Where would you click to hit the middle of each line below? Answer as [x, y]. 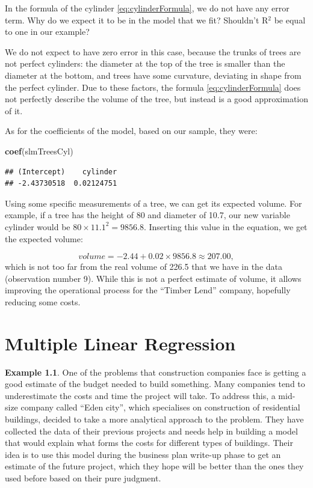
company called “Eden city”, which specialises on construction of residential [160, 407]
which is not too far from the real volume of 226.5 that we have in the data [144, 267]
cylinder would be [38, 226]
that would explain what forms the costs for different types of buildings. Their [149, 443]
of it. [14, 110]
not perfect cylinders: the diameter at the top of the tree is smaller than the [145, 63]
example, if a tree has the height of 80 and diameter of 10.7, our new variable [147, 215]
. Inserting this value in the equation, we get [225, 226]
